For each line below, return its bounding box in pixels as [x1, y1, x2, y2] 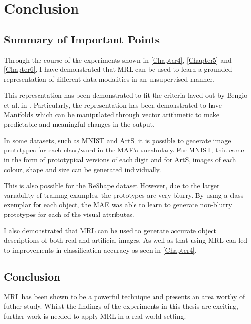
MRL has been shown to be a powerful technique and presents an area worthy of [4, 291, 245, 302]
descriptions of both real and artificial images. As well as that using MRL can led [4, 235, 248, 245]
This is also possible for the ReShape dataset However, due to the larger [4, 180, 220, 191]
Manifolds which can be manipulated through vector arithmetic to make [4, 109, 219, 119]
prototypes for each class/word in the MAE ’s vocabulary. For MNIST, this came [4, 145, 244, 155]
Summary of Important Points [4, 31, 160, 46]
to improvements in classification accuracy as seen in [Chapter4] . [4, 244, 197, 255]
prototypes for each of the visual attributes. [4, 209, 134, 219]
